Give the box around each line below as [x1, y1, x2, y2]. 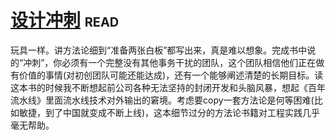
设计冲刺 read [10, 9, 120, 32]
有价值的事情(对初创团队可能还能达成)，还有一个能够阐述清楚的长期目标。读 [10, 69, 324, 81]
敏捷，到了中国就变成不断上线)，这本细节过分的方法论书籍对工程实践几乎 [18, 106, 321, 118]
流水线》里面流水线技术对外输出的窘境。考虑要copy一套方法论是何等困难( [10, 94, 315, 106]
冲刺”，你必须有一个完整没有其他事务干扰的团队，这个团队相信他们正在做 [23, 56, 325, 68]
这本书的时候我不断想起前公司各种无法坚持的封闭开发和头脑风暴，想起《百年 [10, 81, 326, 93]
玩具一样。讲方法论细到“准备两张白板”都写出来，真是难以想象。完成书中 [10, 44, 308, 56]
